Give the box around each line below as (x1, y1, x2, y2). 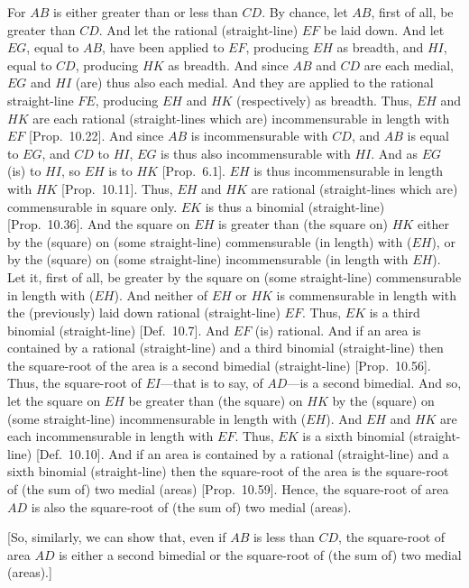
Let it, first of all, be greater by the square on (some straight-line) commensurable (7, 267, 462, 286)
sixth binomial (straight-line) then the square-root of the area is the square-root (7, 462, 449, 481)
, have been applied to (102, 38, 225, 57)
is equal (407, 126, 449, 145)
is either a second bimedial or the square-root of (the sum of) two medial (59, 545, 462, 564)
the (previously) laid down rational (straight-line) (7, 303, 280, 322)
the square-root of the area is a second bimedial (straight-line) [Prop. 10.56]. (7, 355, 431, 374)
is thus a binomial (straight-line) (205, 197, 385, 216)
